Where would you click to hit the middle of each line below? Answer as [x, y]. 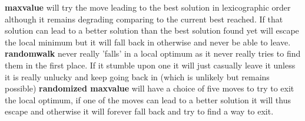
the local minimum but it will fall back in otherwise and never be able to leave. [148, 42]
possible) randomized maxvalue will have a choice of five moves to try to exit [150, 88]
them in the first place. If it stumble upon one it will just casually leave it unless [150, 65]
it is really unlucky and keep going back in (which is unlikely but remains [137, 76]
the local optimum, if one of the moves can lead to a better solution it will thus [148, 99]
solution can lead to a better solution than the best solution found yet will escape [152, 30]
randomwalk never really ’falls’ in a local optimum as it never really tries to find [153, 53]
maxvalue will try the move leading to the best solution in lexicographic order [148, 7]
